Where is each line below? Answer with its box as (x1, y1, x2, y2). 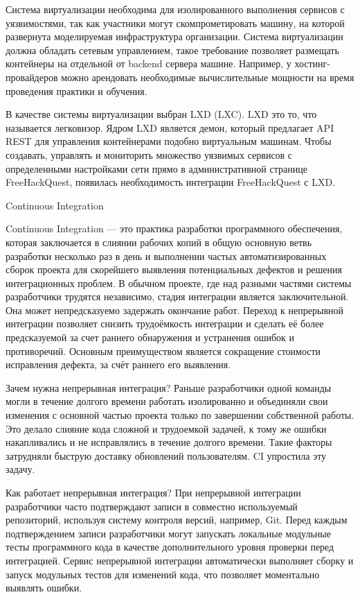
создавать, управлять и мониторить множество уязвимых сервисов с (6, 147, 293, 162)
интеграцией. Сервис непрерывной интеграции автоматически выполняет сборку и (6, 553, 354, 567)
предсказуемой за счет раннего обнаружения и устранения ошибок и (6, 330, 295, 345)
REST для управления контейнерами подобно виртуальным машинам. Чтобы (6, 134, 332, 148)
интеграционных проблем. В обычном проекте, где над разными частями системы (6, 275, 352, 290)
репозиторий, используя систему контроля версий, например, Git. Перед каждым (6, 512, 348, 527)
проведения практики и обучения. (6, 83, 147, 98)
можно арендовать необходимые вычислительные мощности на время (61, 69, 354, 84)
